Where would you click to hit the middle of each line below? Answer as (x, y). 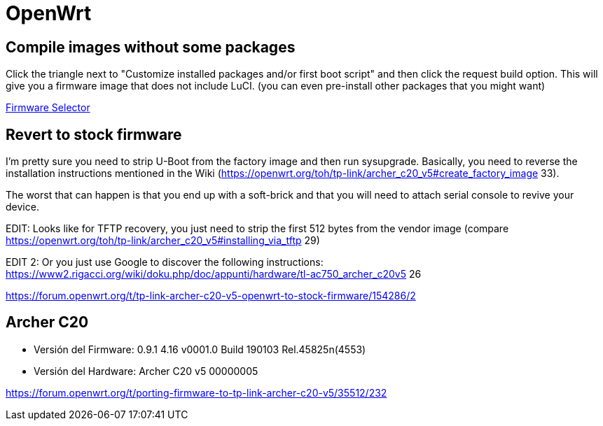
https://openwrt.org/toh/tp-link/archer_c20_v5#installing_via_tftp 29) (163, 241)
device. (22, 207)
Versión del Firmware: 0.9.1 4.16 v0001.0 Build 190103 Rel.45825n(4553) (200, 349)
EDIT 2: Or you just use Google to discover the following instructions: (165, 262)
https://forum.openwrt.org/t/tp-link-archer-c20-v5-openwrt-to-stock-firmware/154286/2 (211, 296)
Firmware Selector (48, 108)
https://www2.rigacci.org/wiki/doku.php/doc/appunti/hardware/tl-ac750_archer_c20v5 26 (214, 274)
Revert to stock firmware (94, 134)
